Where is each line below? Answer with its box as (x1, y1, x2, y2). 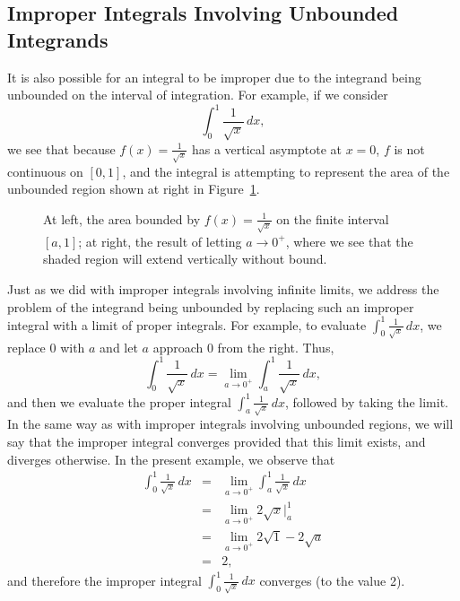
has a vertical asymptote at (191, 139, 342, 158)
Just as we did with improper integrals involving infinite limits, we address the (7, 279, 439, 298)
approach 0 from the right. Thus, (152, 337, 334, 356)
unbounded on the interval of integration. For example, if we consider (7, 85, 388, 104)
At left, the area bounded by (43, 209, 201, 228)
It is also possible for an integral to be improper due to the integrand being (7, 67, 421, 86)
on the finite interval (276, 209, 389, 228)
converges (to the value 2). (259, 571, 405, 588)
